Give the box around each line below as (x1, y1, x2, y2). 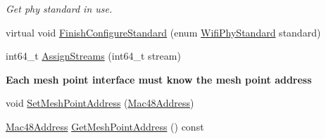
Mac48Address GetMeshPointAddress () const (6, 119, 204, 133)
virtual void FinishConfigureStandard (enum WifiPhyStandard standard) (6, 25, 321, 39)
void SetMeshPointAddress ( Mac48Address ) (6, 95, 194, 110)
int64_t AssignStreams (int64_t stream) (6, 48, 181, 63)
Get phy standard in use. (6, 1, 113, 15)
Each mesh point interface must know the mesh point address (6, 72, 312, 86)
